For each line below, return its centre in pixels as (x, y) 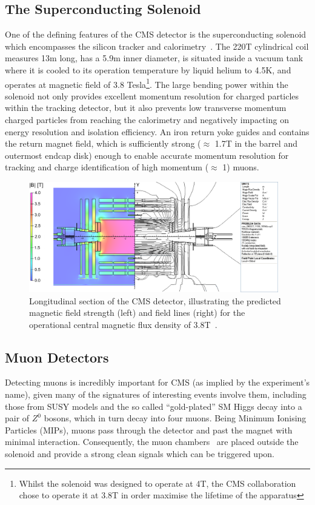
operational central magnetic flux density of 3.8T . (123, 324)
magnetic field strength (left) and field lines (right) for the (137, 313)
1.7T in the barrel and (256, 143)
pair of (17, 418)
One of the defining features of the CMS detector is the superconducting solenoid (156, 34)
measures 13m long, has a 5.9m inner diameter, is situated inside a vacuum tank (154, 58)
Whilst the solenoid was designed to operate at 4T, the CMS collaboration (157, 483)
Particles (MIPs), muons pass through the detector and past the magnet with (149, 430)
